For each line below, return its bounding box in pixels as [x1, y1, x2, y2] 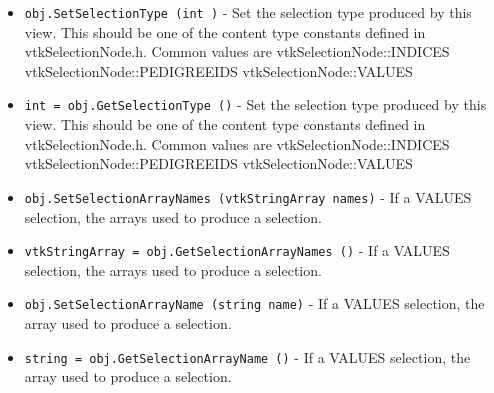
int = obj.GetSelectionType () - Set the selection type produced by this [24, 94, 487, 115]
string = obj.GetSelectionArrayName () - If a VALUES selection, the [24, 346, 471, 367]
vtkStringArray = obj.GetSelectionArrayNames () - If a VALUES [24, 240, 450, 261]
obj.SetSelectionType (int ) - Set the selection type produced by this [24, 2, 472, 22]
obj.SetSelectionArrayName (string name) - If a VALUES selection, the [24, 293, 485, 314]
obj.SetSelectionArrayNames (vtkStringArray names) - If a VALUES [24, 186, 472, 207]
